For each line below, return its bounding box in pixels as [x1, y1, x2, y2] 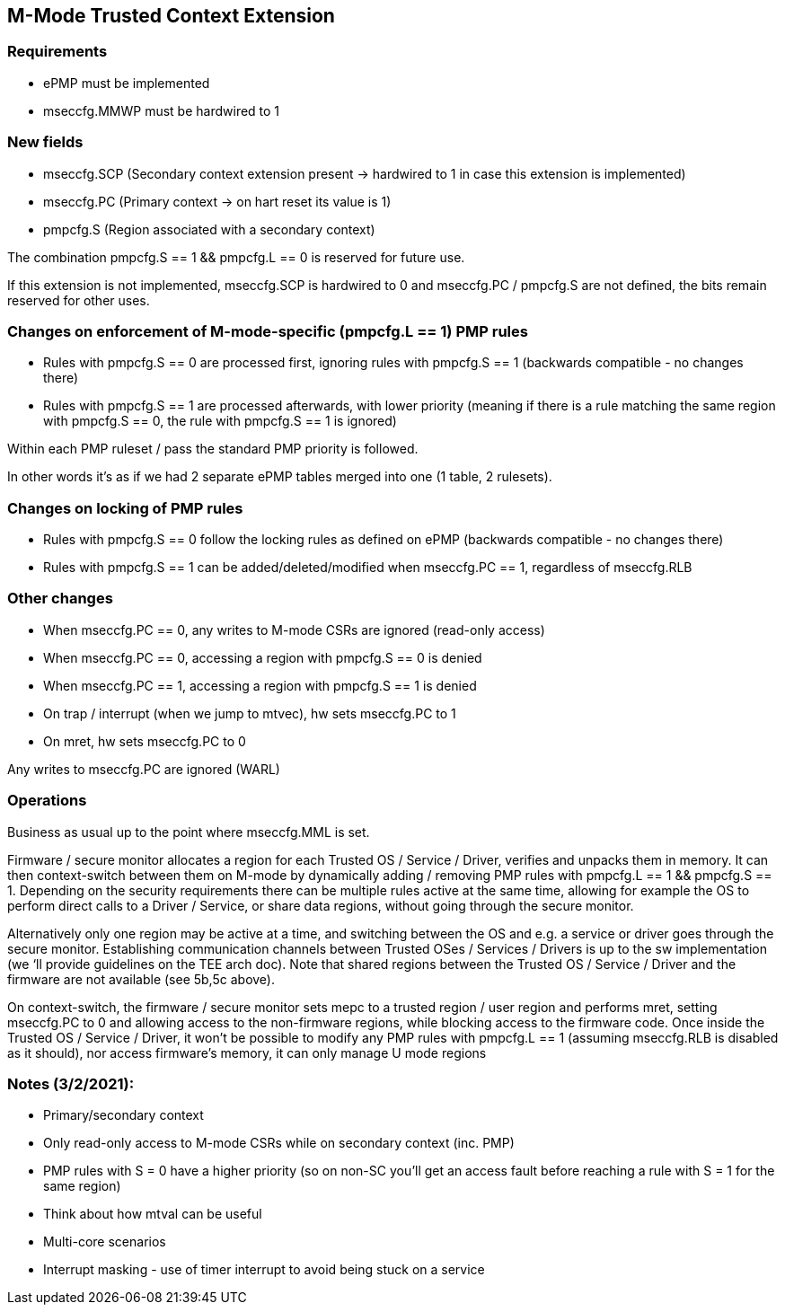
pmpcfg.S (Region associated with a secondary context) [43, 221, 375, 237]
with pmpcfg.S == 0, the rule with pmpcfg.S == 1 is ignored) [43, 413, 397, 429]
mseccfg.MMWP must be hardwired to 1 [43, 102, 280, 119]
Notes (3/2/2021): [7, 1074, 135, 1093]
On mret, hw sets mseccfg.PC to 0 [43, 733, 246, 749]
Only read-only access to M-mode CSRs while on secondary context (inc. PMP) [43, 1135, 515, 1151]
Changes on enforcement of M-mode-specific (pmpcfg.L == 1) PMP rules [7, 321, 528, 340]
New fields [7, 133, 84, 152]
